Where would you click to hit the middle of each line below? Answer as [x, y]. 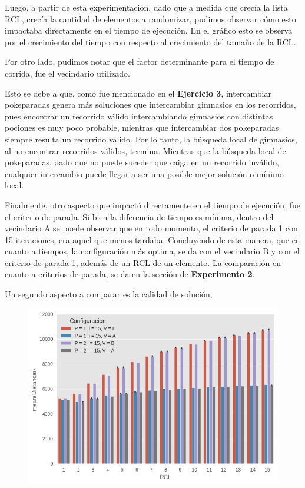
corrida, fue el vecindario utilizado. [67, 73]
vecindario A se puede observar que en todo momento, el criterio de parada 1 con [151, 228]
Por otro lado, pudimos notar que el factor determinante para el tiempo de [140, 62]
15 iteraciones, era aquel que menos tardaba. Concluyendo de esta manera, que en [152, 239]
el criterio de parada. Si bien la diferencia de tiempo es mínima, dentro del [139, 216]
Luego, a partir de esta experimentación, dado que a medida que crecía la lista [146, 7]
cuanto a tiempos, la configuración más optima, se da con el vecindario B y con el [152, 251]
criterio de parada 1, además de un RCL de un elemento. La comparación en [143, 262]
